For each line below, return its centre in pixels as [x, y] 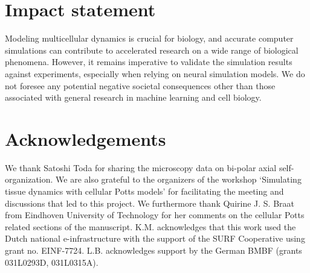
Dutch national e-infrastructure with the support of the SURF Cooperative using [155, 238]
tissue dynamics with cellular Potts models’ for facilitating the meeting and [144, 191]
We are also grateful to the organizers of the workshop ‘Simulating [179, 179]
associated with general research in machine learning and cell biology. [133, 97]
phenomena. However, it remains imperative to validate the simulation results [149, 62]
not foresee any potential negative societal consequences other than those [140, 85]
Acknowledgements [86, 138]
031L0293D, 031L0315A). [52, 262]
